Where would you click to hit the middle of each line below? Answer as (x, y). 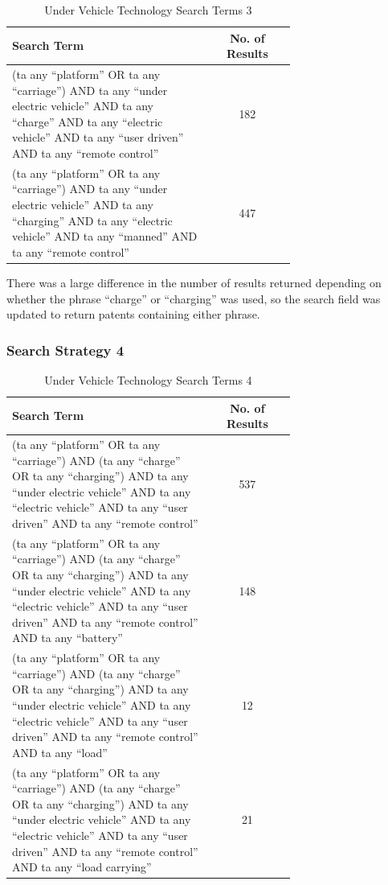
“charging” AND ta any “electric (92, 220)
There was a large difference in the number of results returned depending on (194, 282)
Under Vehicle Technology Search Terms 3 (148, 10)
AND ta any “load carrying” (82, 867)
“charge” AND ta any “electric (88, 121)
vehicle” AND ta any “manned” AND (105, 236)
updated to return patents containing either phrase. (133, 314)
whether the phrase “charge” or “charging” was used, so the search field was (194, 298)
